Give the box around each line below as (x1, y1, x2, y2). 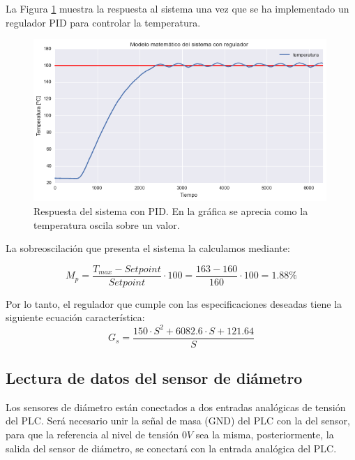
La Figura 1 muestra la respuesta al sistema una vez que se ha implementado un (6, 1, 349, 15)
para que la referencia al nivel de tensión (6, 427, 179, 442)
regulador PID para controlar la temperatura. (6, 15, 201, 29)
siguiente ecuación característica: (6, 310, 145, 325)
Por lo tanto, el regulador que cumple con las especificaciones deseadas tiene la (6, 296, 342, 311)
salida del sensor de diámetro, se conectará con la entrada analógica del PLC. (6, 440, 337, 455)
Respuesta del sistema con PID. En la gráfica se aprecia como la (33, 204, 308, 218)
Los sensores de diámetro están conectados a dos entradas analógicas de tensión (6, 399, 346, 414)
